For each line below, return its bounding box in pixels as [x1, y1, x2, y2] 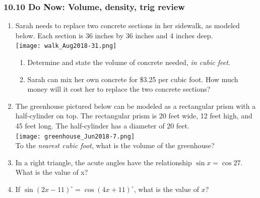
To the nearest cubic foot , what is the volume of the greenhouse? [15, 140, 215, 151]
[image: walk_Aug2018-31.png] [15, 42, 117, 50]
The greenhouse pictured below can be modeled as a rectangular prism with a [15, 100, 256, 111]
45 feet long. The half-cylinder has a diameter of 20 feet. [15, 120, 189, 131]
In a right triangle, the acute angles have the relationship [15, 157, 192, 167]
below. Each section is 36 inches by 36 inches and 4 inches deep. [15, 30, 213, 40]
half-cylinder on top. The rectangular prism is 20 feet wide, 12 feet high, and [15, 110, 252, 121]
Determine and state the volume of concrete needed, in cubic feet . [27, 57, 230, 68]
